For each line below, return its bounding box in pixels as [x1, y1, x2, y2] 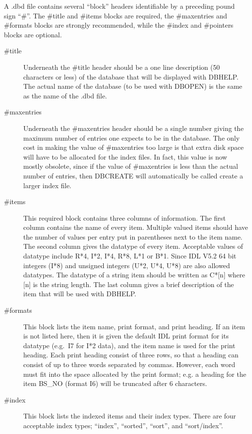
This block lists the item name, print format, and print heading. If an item [23, 321, 245, 331]
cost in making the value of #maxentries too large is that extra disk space [23, 142, 244, 152]
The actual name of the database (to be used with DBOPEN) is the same [23, 81, 242, 91]
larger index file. [23, 180, 72, 190]
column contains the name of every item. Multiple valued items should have [23, 222, 248, 232]
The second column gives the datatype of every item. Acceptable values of [23, 241, 243, 251]
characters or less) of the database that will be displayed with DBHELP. [23, 71, 239, 81]
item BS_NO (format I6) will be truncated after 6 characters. [23, 378, 207, 388]
